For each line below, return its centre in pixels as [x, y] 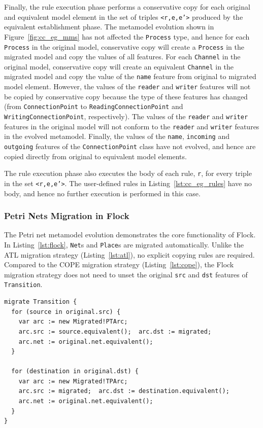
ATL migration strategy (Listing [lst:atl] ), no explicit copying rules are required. [129, 254]
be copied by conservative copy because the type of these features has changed [126, 96]
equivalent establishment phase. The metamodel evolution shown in [109, 27]
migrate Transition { [41, 302]
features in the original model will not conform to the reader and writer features [132, 126]
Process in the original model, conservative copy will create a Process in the [124, 46]
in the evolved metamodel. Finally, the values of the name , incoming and [117, 136]
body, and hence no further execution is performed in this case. [102, 193]
